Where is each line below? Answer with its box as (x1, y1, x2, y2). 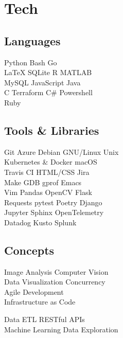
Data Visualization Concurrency (4, 276, 106, 287)
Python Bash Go (4, 57, 57, 67)
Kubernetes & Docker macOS (4, 156, 97, 167)
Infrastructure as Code (4, 296, 76, 307)
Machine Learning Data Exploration (4, 324, 118, 334)
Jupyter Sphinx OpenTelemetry (4, 207, 104, 218)
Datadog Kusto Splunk (4, 217, 77, 227)
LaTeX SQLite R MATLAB (4, 67, 92, 78)
